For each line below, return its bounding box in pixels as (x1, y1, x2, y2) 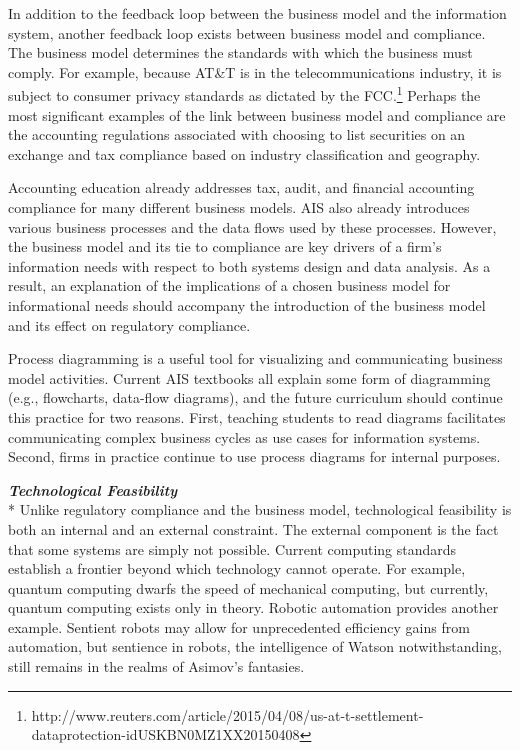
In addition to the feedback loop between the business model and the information (8, 3, 507, 23)
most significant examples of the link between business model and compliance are (8, 104, 506, 125)
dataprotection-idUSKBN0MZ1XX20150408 (31, 724, 300, 745)
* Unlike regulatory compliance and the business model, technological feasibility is (8, 499, 512, 520)
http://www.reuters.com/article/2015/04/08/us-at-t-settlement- (31, 704, 424, 725)
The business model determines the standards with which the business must (8, 42, 473, 63)
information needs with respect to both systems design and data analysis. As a (8, 255, 491, 276)
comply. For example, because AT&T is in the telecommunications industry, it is (8, 61, 502, 82)
